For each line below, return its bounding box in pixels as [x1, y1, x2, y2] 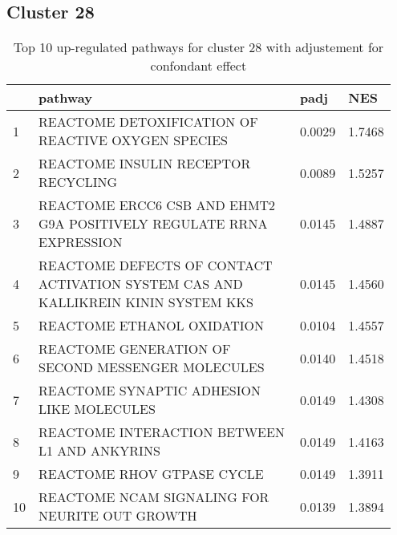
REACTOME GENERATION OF [38, 339, 231, 359]
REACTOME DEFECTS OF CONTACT [38, 256, 273, 275]
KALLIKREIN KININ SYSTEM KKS [38, 293, 253, 312]
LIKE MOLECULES [38, 399, 156, 419]
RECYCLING [38, 172, 118, 192]
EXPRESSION [38, 233, 123, 252]
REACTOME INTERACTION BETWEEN [38, 423, 285, 442]
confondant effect [150, 56, 247, 75]
